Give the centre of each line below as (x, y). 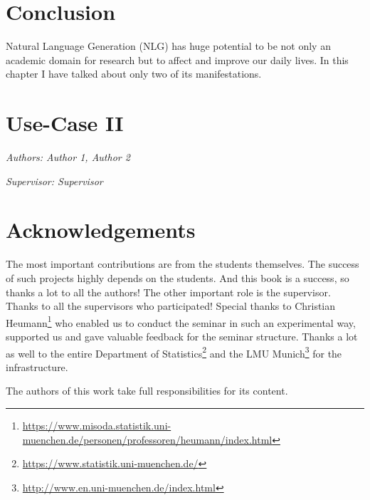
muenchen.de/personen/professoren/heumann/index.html (147, 439)
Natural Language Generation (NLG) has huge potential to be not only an (168, 46)
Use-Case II (65, 123)
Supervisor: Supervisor (54, 181)
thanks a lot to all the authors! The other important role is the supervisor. (168, 292)
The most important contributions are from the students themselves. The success (183, 264)
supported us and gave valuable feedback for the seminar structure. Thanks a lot (182, 336)
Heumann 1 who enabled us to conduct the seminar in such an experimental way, (181, 321)
